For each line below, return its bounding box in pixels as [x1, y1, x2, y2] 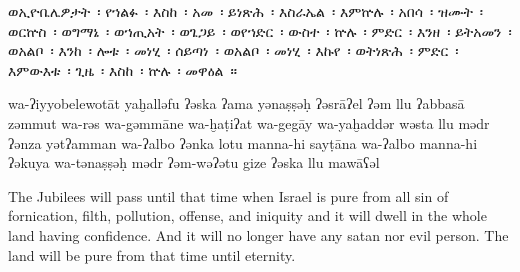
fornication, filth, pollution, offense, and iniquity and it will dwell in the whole [8, 205, 487, 226]
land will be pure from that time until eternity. [8, 244, 296, 265]
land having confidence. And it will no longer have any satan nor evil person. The [8, 224, 509, 245]
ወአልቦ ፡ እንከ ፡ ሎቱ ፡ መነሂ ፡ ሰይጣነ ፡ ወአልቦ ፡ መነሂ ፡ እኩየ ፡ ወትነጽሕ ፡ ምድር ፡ [8, 40, 459, 61]
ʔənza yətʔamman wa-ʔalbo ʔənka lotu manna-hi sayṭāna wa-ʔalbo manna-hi [8, 132, 478, 153]
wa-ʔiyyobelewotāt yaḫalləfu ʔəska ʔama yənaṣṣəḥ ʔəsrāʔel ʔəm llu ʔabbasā [8, 93, 465, 114]
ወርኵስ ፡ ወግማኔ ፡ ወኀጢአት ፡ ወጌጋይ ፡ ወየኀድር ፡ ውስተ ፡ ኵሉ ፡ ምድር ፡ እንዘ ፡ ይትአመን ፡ [8, 20, 512, 41]
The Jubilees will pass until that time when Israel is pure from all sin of [8, 185, 449, 206]
